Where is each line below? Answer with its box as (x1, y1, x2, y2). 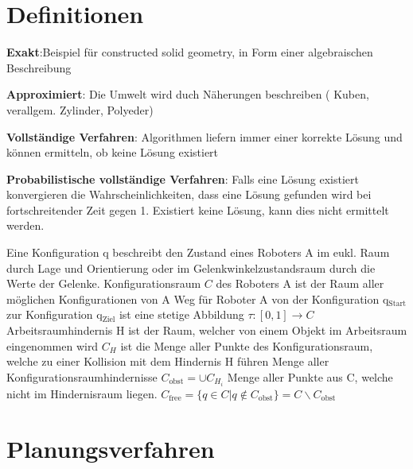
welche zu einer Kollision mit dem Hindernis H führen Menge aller (6, 353, 329, 370)
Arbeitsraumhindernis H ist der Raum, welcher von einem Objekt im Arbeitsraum (6, 322, 407, 339)
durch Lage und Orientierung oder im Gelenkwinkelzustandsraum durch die (6, 259, 376, 276)
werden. (6, 217, 45, 234)
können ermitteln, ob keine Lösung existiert (6, 144, 219, 161)
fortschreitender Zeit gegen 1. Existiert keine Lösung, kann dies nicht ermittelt (6, 201, 389, 218)
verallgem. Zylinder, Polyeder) (6, 101, 154, 118)
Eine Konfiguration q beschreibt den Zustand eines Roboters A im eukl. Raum (6, 244, 390, 261)
